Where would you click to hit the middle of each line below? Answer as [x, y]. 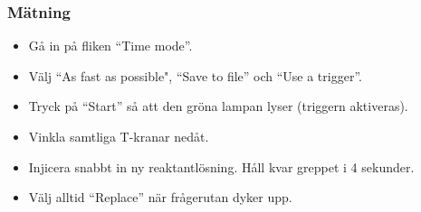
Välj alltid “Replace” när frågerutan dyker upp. [160, 197]
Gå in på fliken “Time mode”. [110, 46]
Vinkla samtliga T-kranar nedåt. [119, 136]
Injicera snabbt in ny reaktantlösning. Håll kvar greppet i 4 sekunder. [221, 166]
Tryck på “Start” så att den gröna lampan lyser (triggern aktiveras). [218, 106]
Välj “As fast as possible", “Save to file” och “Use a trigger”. [195, 75]
